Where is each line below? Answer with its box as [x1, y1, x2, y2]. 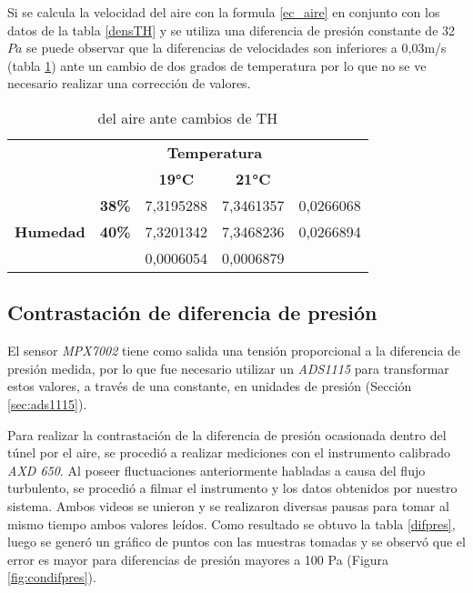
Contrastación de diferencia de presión [7, 298, 377, 327]
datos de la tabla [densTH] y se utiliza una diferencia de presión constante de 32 [7, 20, 456, 39]
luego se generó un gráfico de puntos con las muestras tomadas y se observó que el [7, 532, 466, 551]
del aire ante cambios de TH [97, 106, 278, 128]
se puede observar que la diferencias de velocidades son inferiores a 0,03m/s [26, 38, 447, 57]
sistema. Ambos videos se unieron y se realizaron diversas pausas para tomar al [7, 496, 449, 515]
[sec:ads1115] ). [7, 394, 87, 413]
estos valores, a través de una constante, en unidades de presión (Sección [7, 377, 412, 396]
